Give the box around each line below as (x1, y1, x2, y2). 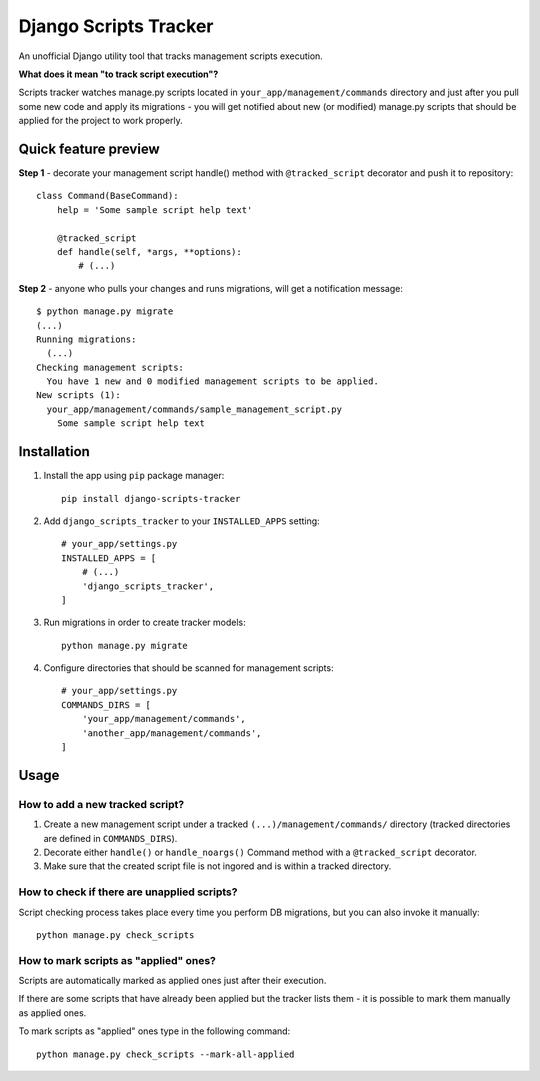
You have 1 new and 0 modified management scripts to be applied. (46, 376, 379, 387)
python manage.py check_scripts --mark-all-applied (36, 1048, 295, 1060)
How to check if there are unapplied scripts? (18, 885, 238, 899)
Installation (18, 443, 90, 460)
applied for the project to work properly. (18, 115, 184, 127)
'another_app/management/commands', (81, 727, 262, 739)
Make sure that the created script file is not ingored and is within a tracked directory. (43, 860, 392, 872)
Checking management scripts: (36, 361, 185, 373)
